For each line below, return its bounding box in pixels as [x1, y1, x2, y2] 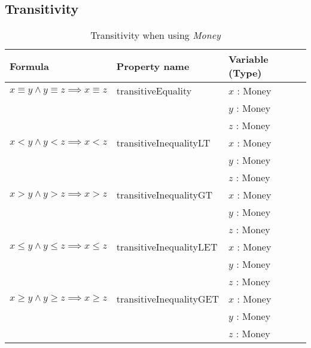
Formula [10, 59, 49, 73]
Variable [228, 52, 269, 66]
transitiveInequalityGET [116, 292, 219, 306]
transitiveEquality [116, 84, 192, 98]
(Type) [228, 66, 262, 80]
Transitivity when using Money [90, 28, 221, 42]
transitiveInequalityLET [116, 240, 218, 254]
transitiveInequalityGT [116, 188, 213, 202]
